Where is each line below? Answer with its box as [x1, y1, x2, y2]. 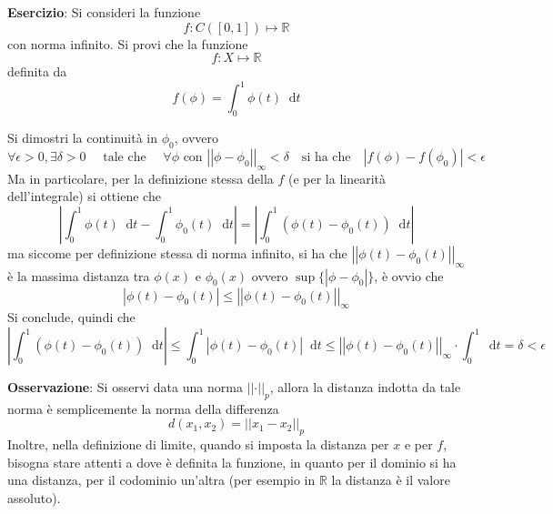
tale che [103, 150, 146, 164]
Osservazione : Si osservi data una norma [7, 378, 243, 397]
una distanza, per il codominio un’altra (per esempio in [7, 470, 316, 489]
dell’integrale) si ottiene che [7, 186, 161, 206]
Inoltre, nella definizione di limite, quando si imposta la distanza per [7, 435, 389, 454]
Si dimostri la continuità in [7, 128, 158, 147]
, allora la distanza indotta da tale [269, 378, 461, 397]
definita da [7, 62, 67, 81]
